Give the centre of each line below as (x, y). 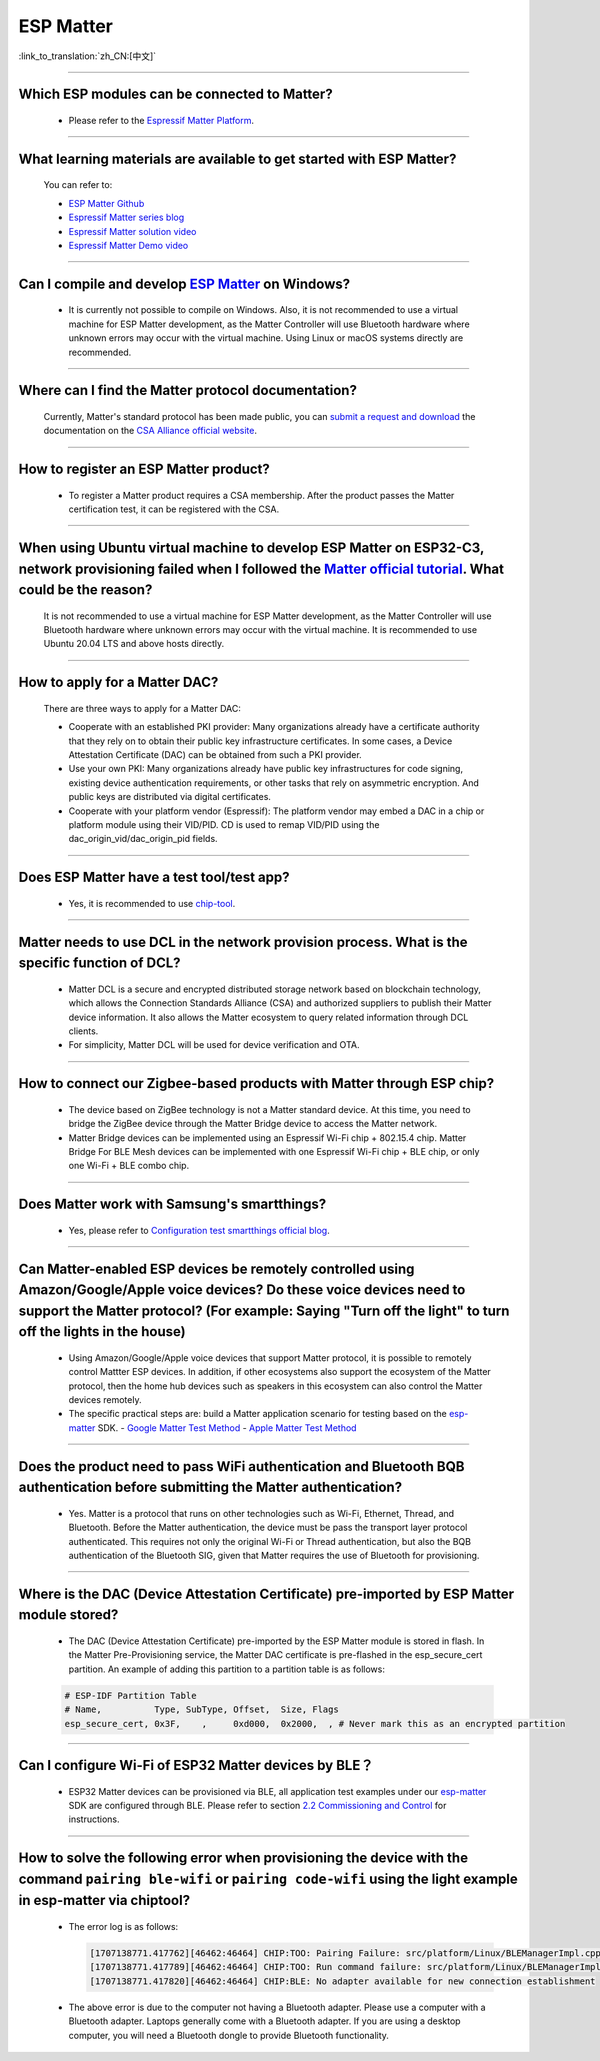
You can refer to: (78, 185)
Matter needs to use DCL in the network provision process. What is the (243, 941)
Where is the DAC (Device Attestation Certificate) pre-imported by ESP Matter (266, 1593)
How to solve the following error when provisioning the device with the (243, 1858)
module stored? (68, 1615)
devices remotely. (105, 1400)
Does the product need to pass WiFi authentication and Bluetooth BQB (241, 1466)
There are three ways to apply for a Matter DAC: (142, 708)
